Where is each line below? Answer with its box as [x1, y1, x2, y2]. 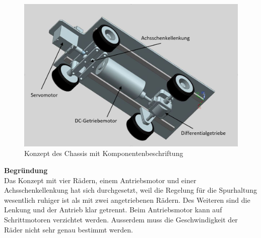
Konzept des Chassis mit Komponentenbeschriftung [24, 148, 183, 158]
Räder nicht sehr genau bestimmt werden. [4, 224, 133, 234]
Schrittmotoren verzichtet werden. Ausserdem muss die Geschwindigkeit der [4, 214, 238, 224]
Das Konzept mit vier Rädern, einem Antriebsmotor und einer [4, 175, 197, 185]
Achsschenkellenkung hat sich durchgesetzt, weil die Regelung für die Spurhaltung [4, 185, 257, 195]
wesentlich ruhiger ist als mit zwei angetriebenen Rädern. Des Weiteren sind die [4, 194, 250, 205]
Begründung [4, 165, 48, 175]
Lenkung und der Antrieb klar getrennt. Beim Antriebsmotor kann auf [4, 204, 222, 215]
